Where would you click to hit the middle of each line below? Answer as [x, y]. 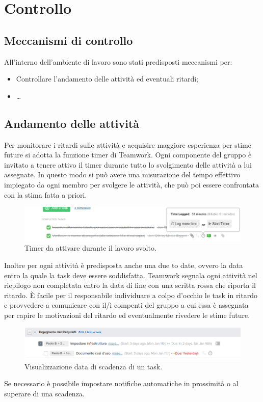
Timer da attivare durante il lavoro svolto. [90, 248]
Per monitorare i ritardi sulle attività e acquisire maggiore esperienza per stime [128, 144]
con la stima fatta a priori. [46, 194]
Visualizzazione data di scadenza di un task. [94, 366]
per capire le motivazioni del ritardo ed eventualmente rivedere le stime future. [127, 315]
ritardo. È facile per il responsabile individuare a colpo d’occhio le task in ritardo [131, 295]
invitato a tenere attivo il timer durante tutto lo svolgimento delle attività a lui [128, 164]
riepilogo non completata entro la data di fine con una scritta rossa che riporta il [130, 285]
